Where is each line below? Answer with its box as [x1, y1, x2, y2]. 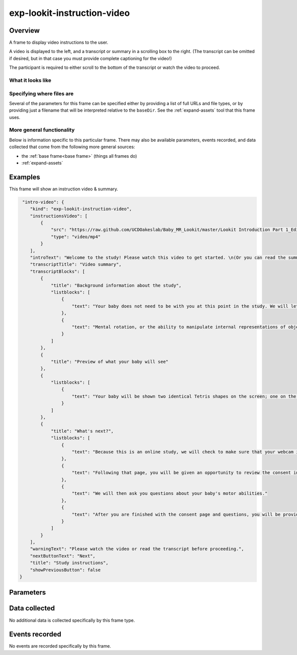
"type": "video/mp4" [50, 234, 101, 239]
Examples [9, 173, 41, 181]
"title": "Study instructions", [30, 560, 109, 566]
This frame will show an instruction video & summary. [9, 186, 118, 192]
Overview [9, 26, 40, 35]
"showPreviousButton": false [30, 567, 101, 573]
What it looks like [9, 77, 51, 84]
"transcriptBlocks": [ [30, 268, 85, 274]
